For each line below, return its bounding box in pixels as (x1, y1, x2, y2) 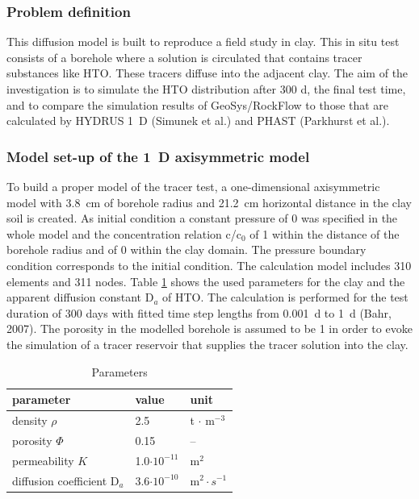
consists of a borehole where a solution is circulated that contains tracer (6, 48, 362, 65)
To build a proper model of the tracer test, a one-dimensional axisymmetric (6, 178, 380, 194)
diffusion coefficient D (12, 472, 119, 489)
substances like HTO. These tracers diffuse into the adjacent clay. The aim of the (6, 64, 409, 81)
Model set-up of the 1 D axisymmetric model (6, 146, 310, 166)
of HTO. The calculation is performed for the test (162, 289, 409, 306)
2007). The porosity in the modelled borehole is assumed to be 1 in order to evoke (6, 320, 413, 337)
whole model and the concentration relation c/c (6, 225, 241, 242)
